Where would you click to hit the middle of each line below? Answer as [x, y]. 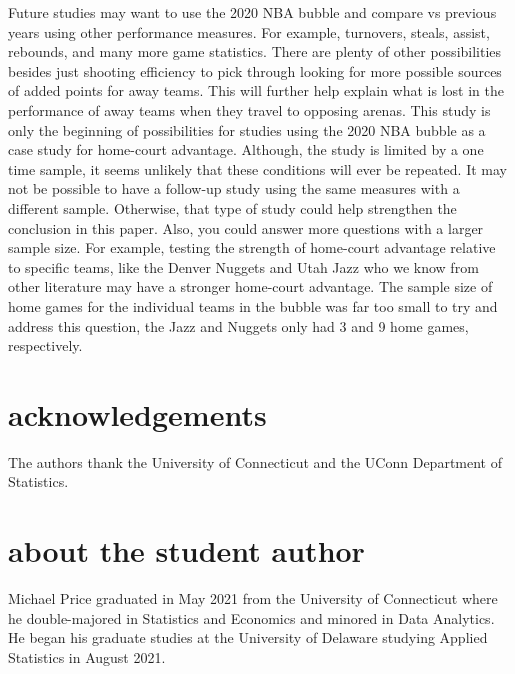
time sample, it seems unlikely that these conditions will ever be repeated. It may [257, 168]
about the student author [186, 550]
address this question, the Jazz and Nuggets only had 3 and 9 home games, [238, 325]
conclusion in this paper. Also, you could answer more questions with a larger [246, 227]
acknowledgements [137, 413]
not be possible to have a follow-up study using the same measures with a [234, 188]
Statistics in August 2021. [87, 656]
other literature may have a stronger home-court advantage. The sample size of [250, 286]
